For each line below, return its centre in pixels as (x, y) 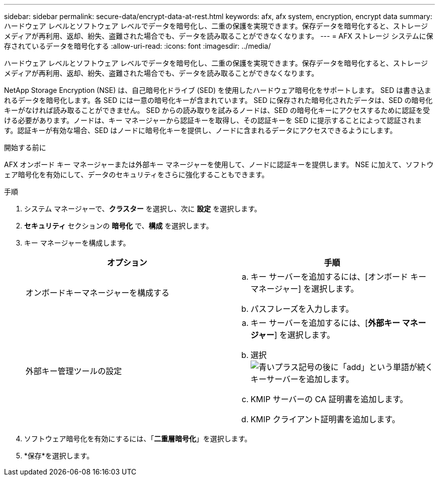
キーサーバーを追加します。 (302, 379)
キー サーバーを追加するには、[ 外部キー (325, 323)
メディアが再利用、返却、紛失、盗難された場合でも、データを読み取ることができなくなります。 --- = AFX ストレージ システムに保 (219, 36)
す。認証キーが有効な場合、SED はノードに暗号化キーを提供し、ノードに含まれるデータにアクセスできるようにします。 (200, 130)
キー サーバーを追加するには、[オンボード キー (339, 277)
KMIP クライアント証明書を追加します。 (325, 419)
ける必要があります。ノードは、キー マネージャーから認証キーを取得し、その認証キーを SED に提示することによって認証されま (213, 120)
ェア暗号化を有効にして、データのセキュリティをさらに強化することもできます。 (137, 174)
